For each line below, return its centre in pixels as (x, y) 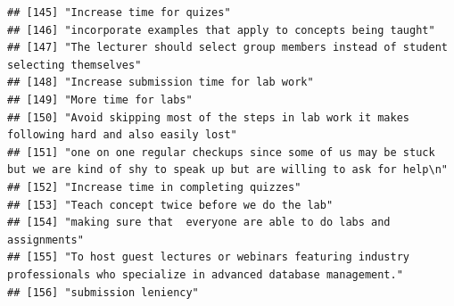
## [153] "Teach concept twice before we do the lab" (170, 205)
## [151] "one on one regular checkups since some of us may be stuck (221, 152)
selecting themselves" (74, 65)
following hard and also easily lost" (122, 135)
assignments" (45, 240)
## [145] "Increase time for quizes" (119, 12)
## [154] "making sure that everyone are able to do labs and (199, 223)
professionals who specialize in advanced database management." (205, 274)
